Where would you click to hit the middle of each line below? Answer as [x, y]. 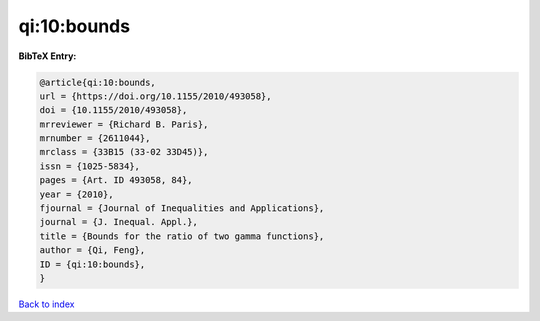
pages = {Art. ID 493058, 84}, [116, 180]
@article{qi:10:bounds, [98, 82]
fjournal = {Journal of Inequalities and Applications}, [182, 208]
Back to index [46, 304]
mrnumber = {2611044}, [95, 138]
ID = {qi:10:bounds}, [92, 264]
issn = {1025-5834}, [89, 166]
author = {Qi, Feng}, [92, 250]
